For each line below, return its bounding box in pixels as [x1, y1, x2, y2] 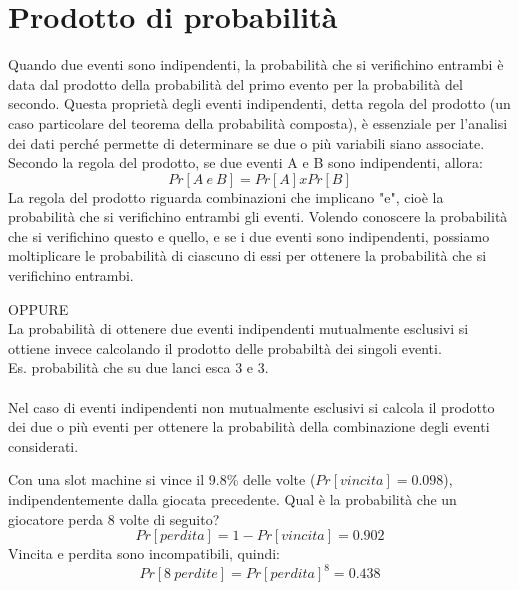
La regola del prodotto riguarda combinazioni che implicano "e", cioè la [8, 186, 444, 207]
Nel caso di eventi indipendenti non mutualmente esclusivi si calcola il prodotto [8, 396, 495, 417]
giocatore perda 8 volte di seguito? [8, 508, 220, 529]
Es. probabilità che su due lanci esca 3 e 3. [8, 357, 269, 378]
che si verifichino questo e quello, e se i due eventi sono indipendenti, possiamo [8, 225, 490, 246]
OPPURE [8, 298, 69, 319]
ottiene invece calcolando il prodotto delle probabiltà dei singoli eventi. [8, 337, 442, 358]
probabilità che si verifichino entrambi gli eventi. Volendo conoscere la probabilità [8, 206, 508, 227]
